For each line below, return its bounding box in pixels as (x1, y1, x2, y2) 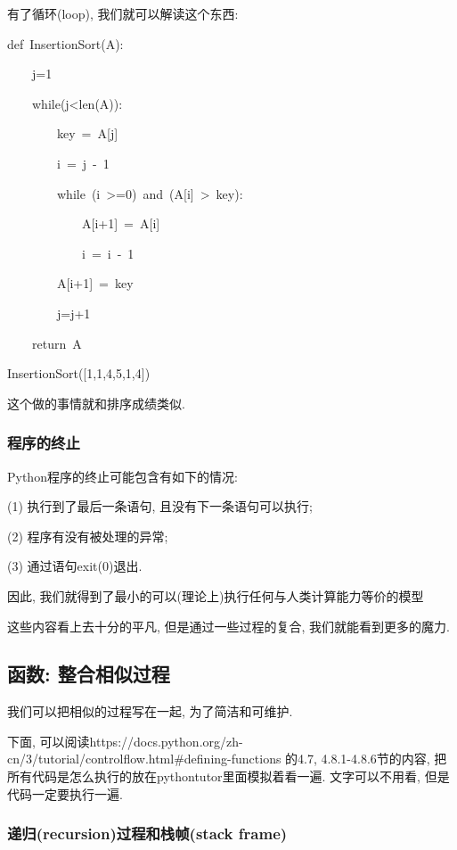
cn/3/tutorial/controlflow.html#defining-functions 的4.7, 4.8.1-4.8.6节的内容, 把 (7, 749, 447, 768)
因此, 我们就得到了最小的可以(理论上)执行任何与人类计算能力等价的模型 (7, 586, 424, 605)
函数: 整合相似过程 (7, 660, 170, 688)
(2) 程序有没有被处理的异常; (7, 526, 168, 545)
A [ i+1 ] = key (56, 274, 134, 293)
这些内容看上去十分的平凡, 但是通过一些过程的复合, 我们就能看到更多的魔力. (7, 616, 450, 635)
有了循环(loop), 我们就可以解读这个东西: (7, 4, 239, 22)
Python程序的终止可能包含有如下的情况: (7, 466, 238, 485)
